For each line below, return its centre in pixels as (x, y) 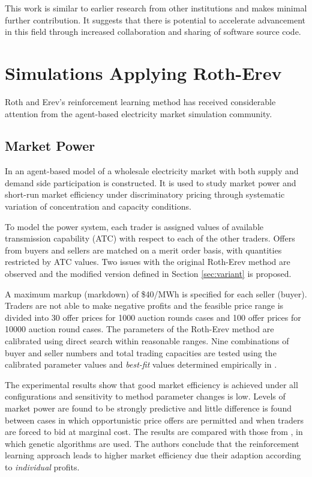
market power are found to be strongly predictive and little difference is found (148, 408)
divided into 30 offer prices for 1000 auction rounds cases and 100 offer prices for (153, 317)
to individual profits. (42, 466)
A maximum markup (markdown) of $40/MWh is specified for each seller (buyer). (156, 293)
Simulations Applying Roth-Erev (143, 72)
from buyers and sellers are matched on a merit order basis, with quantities (143, 250)
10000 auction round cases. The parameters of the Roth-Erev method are (139, 329)
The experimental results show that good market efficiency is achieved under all (151, 384)
